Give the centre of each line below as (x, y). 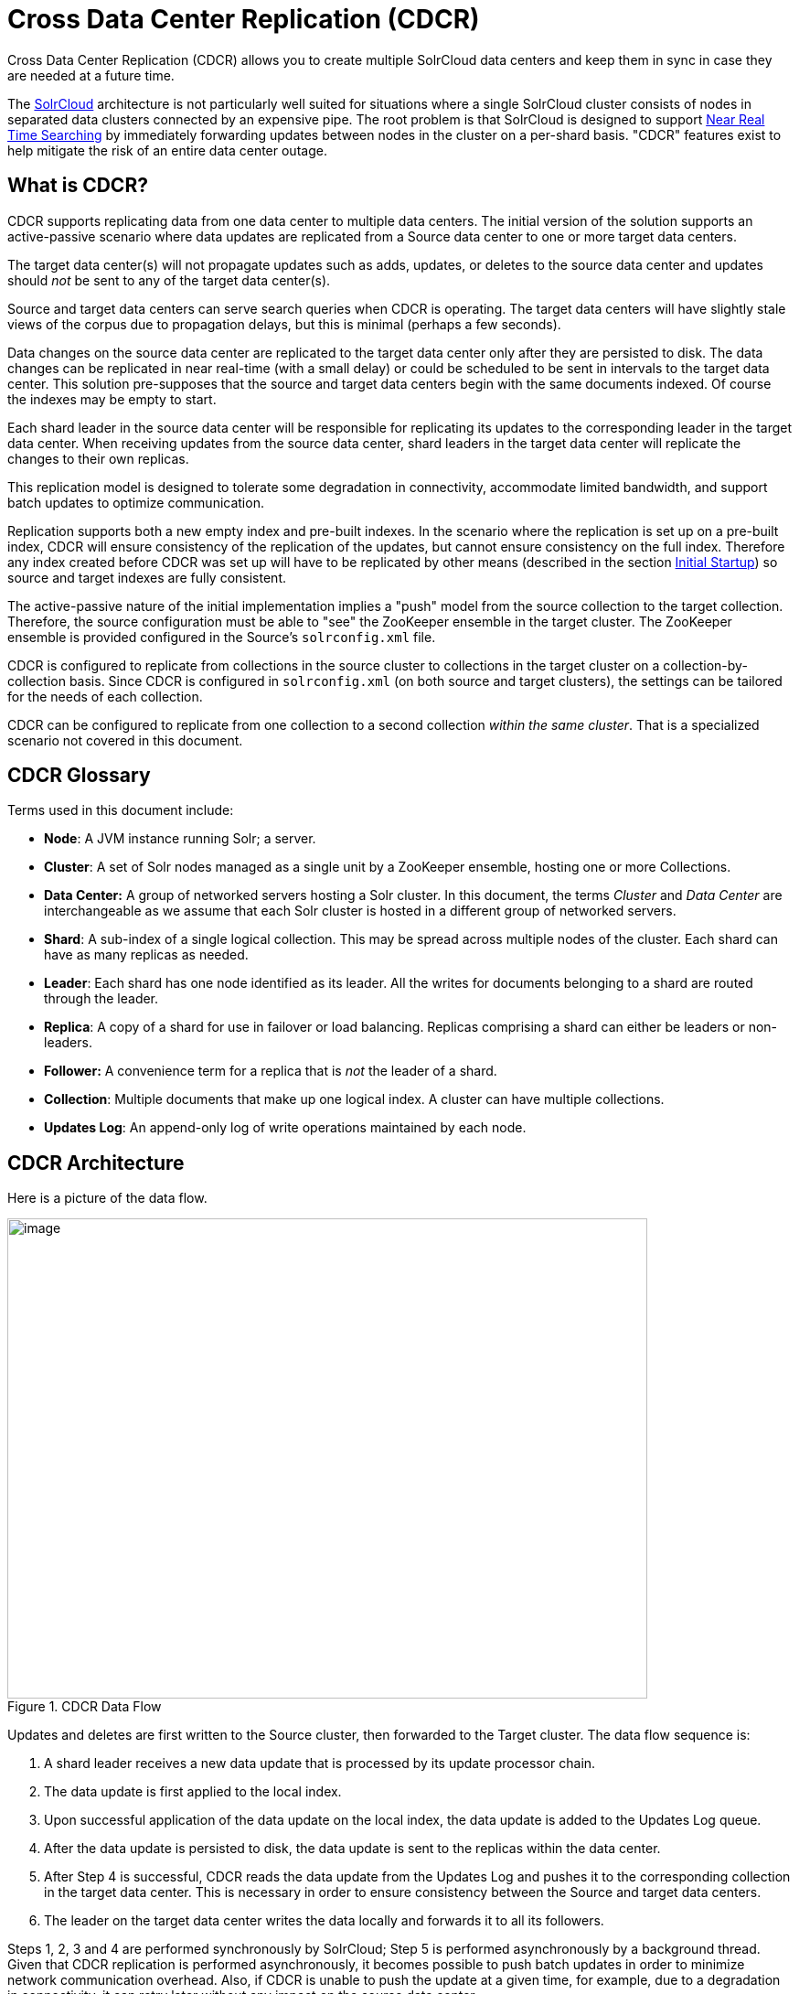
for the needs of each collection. (105, 696)
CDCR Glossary (79, 776)
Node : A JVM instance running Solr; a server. (180, 839)
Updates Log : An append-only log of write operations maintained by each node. (285, 1128)
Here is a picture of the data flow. (107, 1198)
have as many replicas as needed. (146, 955)
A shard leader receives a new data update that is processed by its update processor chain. (320, 1764)
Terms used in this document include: (121, 810)
